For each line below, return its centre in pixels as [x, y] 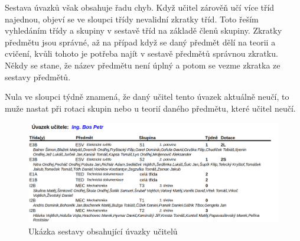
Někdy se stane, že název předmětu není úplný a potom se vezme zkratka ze [143, 65]
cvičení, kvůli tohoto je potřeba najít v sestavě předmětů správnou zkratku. [141, 53]
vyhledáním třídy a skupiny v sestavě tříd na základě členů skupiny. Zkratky [144, 30]
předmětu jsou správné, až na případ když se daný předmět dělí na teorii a [140, 42]
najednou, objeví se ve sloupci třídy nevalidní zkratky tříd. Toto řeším [132, 19]
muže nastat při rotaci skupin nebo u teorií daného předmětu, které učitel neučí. [150, 108]
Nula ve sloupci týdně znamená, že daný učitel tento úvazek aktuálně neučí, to [147, 97]
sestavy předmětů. [38, 76]
